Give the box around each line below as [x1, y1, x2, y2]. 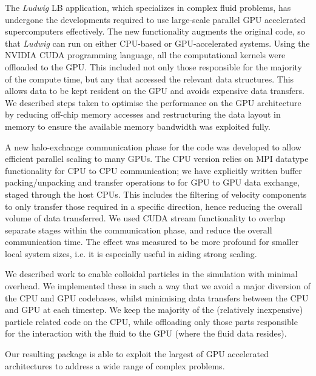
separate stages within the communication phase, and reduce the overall [5, 223, 272, 236]
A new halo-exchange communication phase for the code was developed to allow [5, 140, 301, 153]
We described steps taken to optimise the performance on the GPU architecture [5, 96, 301, 109]
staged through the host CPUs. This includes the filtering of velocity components [5, 187, 307, 200]
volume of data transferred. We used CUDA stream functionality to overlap [5, 212, 286, 224]
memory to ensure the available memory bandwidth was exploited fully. [5, 119, 271, 132]
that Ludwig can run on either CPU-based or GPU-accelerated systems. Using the [5, 36, 310, 49]
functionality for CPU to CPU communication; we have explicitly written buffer [5, 164, 302, 176]
